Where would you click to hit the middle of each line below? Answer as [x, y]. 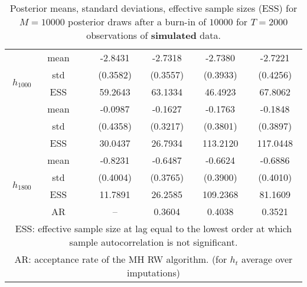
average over [267, 259]
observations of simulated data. [153, 35]
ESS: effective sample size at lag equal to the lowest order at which [153, 228]
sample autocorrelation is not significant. [153, 242]
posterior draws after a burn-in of [137, 22]
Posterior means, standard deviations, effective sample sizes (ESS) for [153, 8]
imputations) [153, 273]
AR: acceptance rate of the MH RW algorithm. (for [121, 259]
